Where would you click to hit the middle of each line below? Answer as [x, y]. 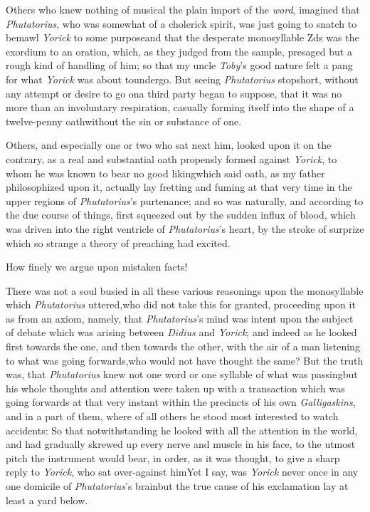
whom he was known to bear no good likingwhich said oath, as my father [165, 173]
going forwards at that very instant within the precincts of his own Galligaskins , [181, 402]
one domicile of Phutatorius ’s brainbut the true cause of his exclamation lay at [177, 486]
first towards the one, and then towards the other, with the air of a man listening [183, 346]
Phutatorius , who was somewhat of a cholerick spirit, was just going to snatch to [181, 23]
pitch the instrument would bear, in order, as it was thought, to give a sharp [173, 458]
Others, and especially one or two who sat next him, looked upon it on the [169, 145]
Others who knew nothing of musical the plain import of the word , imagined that [183, 9]
